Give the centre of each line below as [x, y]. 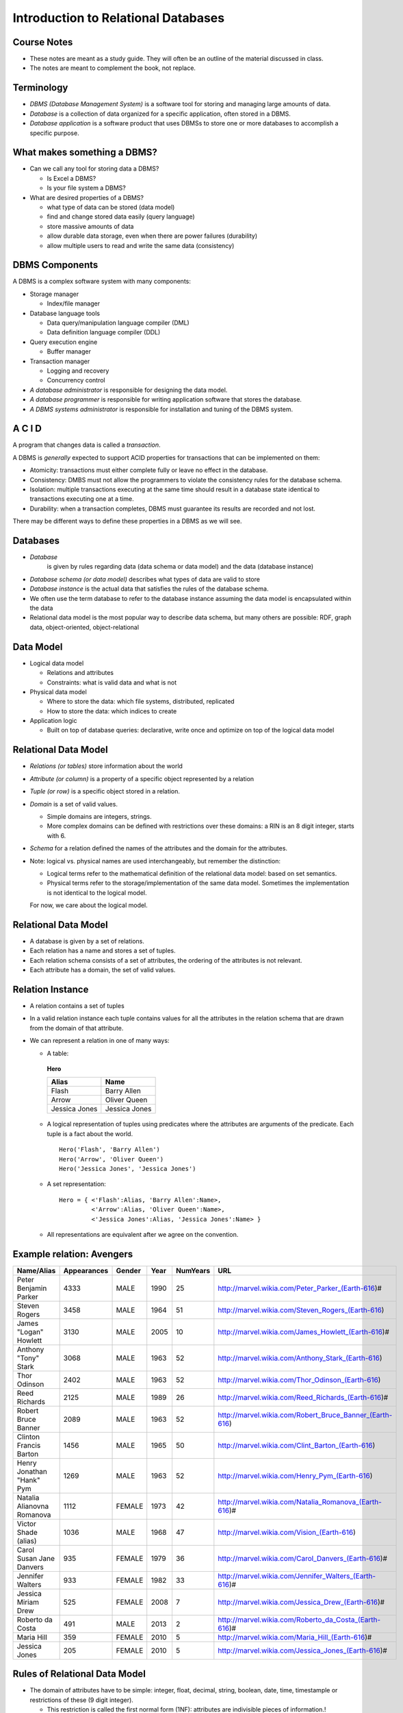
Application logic [53, 721]
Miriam [28, 1602]
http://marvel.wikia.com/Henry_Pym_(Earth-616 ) [295, 1475]
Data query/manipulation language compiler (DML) [118, 323]
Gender [129, 1270]
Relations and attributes [80, 673]
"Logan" [30, 1331]
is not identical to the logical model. [97, 892]
